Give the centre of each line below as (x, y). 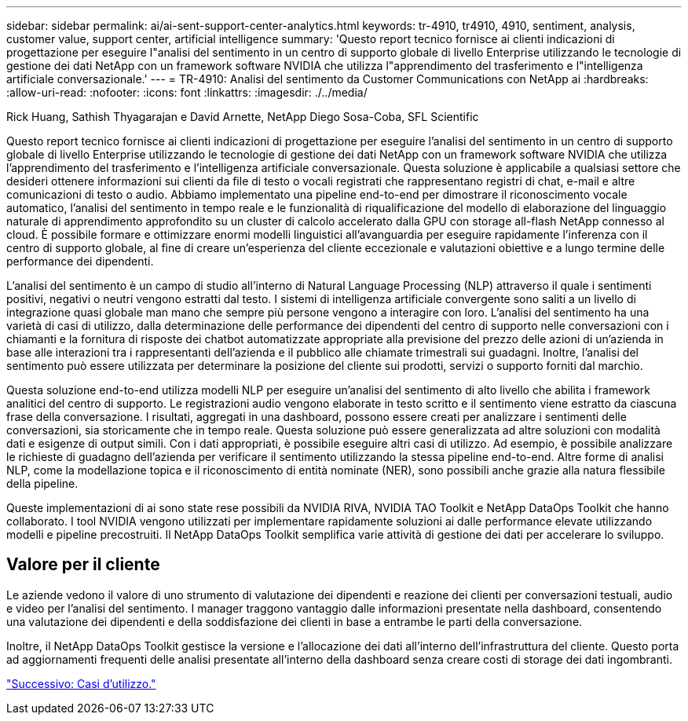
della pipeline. (42, 483)
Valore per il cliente (83, 565)
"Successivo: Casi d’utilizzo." (81, 683)
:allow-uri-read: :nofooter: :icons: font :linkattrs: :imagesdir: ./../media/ (187, 92)
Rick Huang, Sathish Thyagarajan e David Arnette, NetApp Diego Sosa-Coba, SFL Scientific (243, 117)
